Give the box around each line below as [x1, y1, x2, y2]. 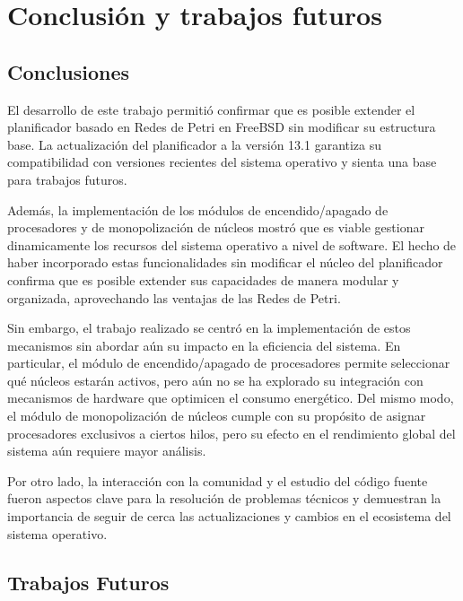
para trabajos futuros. [7, 170, 127, 188]
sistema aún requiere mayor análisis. [7, 441, 206, 460]
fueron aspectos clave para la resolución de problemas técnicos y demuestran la [7, 489, 441, 508]
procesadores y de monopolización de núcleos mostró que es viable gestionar [7, 218, 424, 237]
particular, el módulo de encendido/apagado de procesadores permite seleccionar [7, 353, 450, 372]
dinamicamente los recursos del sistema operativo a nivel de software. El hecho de [7, 235, 457, 254]
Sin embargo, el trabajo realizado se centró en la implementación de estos [7, 318, 411, 337]
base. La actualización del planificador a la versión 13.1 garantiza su [7, 135, 382, 153]
